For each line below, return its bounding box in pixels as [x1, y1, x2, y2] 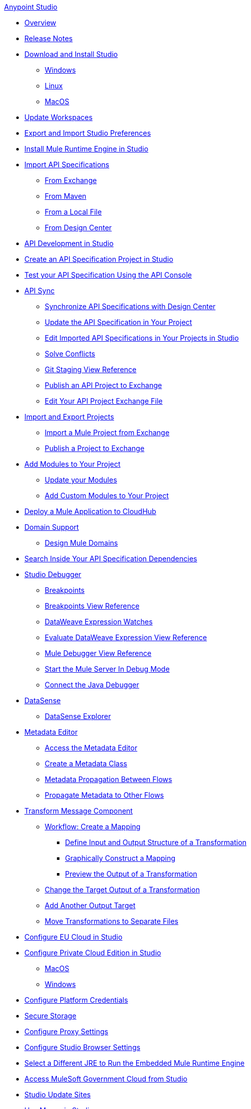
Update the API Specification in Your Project [45, 318, 192, 326]
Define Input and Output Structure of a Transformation [65, 838, 247, 847]
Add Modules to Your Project [24, 460, 121, 468]
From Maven [45, 192, 86, 200]
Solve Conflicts [45, 349, 96, 358]
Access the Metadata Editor [45, 743, 138, 752]
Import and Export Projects [24, 412, 114, 421]
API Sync [24, 286, 55, 295]
